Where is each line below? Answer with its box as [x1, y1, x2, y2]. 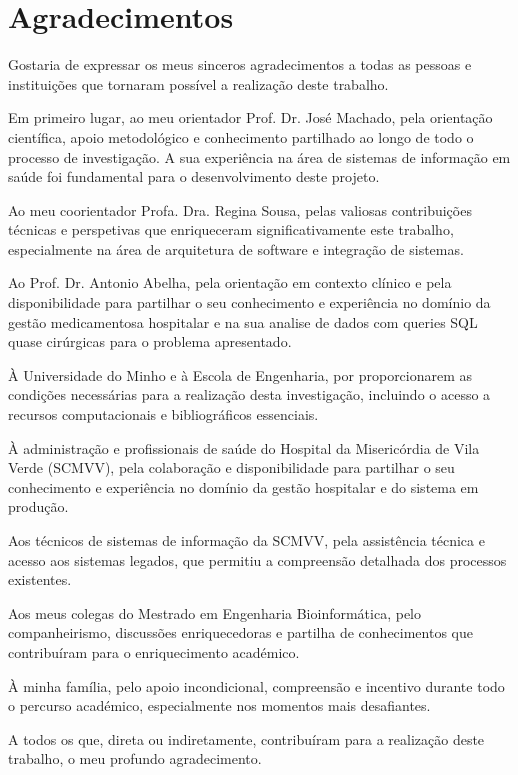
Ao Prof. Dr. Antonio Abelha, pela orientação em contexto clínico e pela [8, 272, 452, 293]
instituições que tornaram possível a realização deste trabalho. [8, 73, 389, 94]
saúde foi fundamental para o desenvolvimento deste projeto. [8, 166, 380, 187]
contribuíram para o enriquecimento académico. [8, 641, 300, 662]
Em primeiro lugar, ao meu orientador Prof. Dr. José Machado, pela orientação [8, 107, 493, 128]
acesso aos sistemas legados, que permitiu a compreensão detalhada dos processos [8, 549, 507, 570]
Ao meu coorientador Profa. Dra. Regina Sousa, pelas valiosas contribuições [8, 199, 472, 220]
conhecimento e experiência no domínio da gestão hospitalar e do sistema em [8, 476, 479, 497]
